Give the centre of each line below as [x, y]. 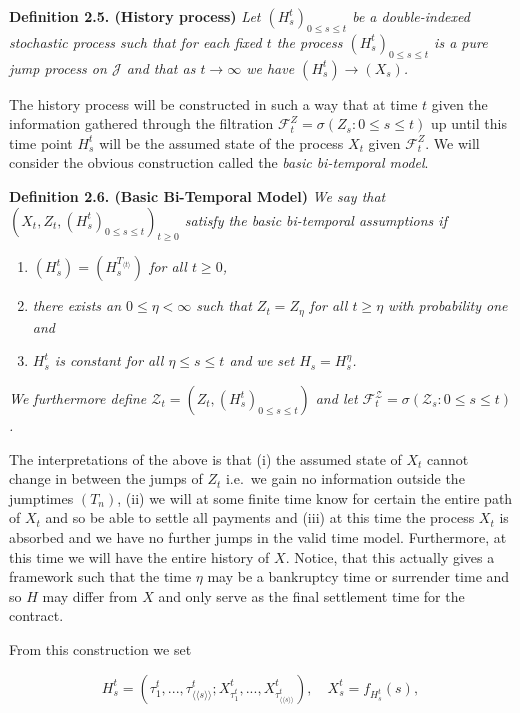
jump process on [58, 67]
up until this [469, 123]
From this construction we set [100, 648]
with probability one [448, 305]
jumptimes [41, 497]
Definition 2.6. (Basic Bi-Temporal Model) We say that [197, 195]
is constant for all [109, 360]
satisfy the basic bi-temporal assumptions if [315, 219]
